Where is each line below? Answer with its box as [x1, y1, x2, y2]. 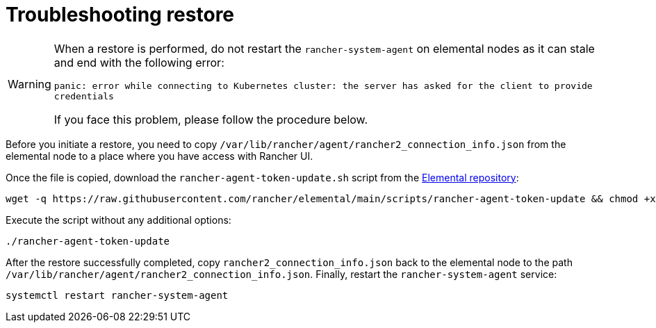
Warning [8, 76, 51, 91]
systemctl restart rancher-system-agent [6, 289, 229, 301]
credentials [54, 90, 114, 101]
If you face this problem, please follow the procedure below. [54, 112, 368, 126]
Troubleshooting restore [6, 3, 235, 26]
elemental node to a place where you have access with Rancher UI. [6, 149, 313, 162]
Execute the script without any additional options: [6, 213, 231, 226]
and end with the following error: [54, 55, 224, 69]
